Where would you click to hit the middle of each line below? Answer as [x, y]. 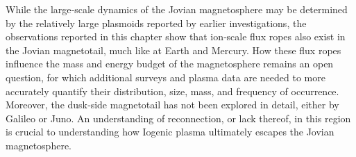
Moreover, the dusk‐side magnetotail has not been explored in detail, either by [172, 105]
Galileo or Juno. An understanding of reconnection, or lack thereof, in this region [178, 118]
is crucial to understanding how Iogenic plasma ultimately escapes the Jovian [170, 132]
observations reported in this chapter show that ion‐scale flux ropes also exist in [176, 36]
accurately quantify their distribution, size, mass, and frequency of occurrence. [172, 91]
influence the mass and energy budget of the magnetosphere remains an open [170, 64]
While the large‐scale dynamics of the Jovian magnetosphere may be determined [177, 9]
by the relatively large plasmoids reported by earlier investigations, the [156, 23]
